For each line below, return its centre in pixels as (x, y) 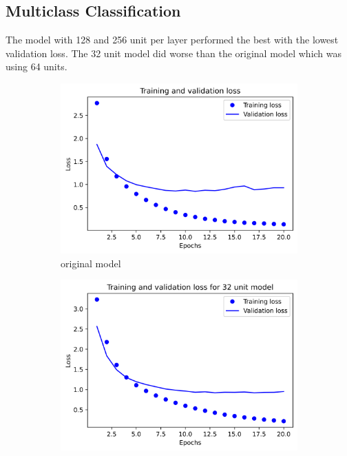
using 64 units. (36, 66)
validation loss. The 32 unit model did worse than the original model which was (174, 53)
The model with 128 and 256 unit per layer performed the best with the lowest (172, 40)
